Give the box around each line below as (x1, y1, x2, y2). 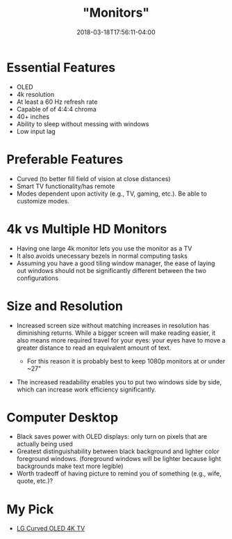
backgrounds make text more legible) (16, 462, 124, 471)
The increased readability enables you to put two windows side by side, (16, 377, 222, 386)
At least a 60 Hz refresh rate (16, 97, 98, 106)
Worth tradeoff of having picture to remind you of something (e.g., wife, (16, 469, 222, 478)
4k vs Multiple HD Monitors (6, 221, 167, 237)
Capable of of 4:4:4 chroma (16, 104, 97, 113)
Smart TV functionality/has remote (16, 182, 115, 190)
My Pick (6, 501, 54, 517)
